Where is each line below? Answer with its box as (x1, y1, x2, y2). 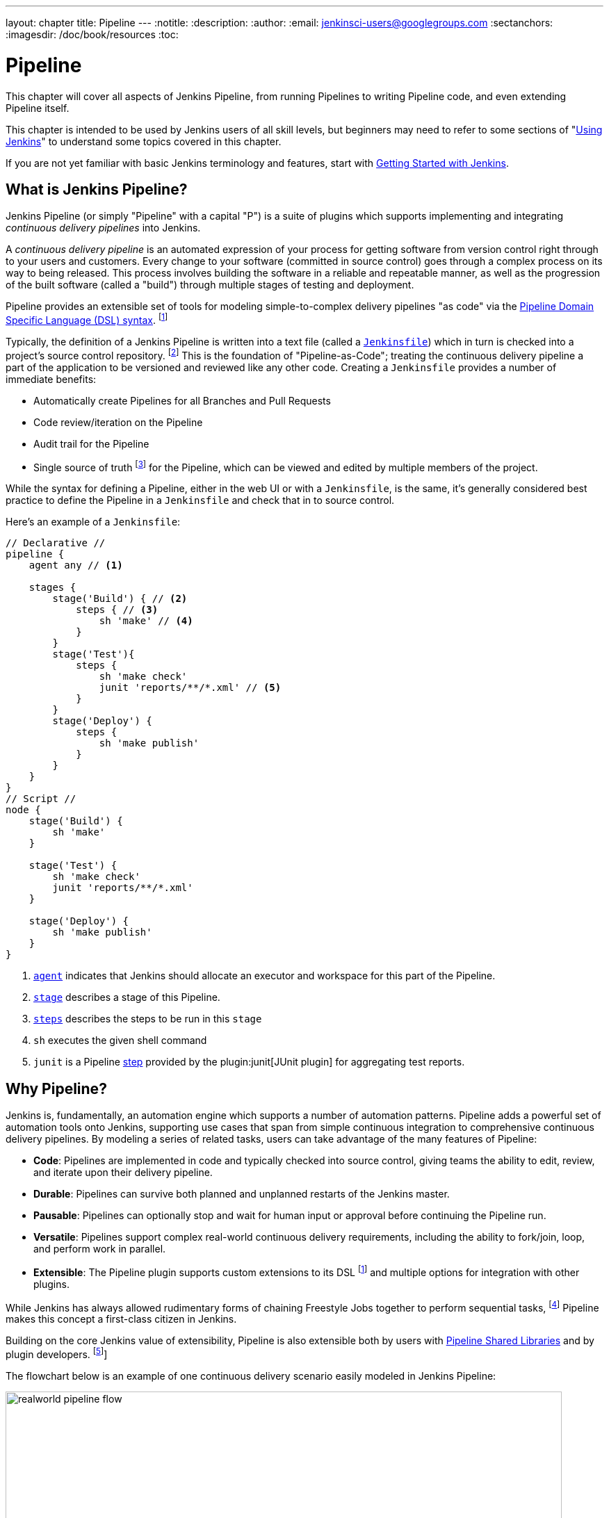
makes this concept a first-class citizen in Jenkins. (6, 1313, 237, 1325)
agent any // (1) (29, 560, 123, 571)
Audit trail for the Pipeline (33, 437, 149, 450)
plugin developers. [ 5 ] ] (6, 1346, 108, 1361)
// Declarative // (6, 537, 106, 549)
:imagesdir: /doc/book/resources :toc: (6, 28, 179, 40)
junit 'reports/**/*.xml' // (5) (99, 682, 282, 694)
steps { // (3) (76, 604, 159, 616)
